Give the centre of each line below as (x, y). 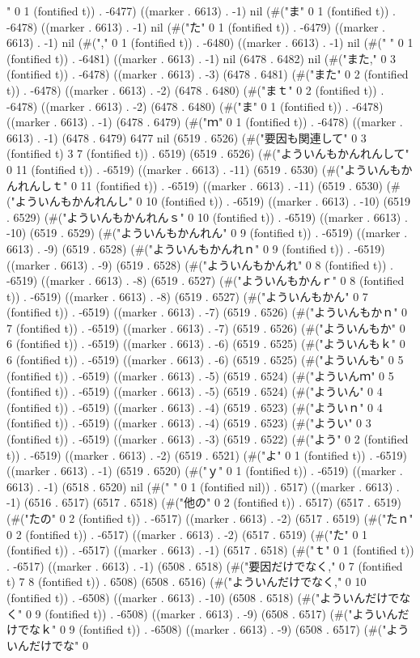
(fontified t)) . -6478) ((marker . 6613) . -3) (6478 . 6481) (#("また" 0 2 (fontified (208, 74)
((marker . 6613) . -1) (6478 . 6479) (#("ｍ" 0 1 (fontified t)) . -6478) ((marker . (205, 122)
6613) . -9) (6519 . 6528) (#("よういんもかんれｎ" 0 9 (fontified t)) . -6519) (196, 248)
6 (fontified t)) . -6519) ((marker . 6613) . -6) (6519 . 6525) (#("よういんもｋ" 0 (206, 344)
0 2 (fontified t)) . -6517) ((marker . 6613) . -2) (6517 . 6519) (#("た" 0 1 (187, 534)
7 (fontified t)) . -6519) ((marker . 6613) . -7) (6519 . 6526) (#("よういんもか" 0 (206, 327)
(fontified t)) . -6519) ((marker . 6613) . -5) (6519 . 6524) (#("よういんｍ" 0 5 (200, 375)
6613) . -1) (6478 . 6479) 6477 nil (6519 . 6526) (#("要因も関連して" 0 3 (187, 137)
